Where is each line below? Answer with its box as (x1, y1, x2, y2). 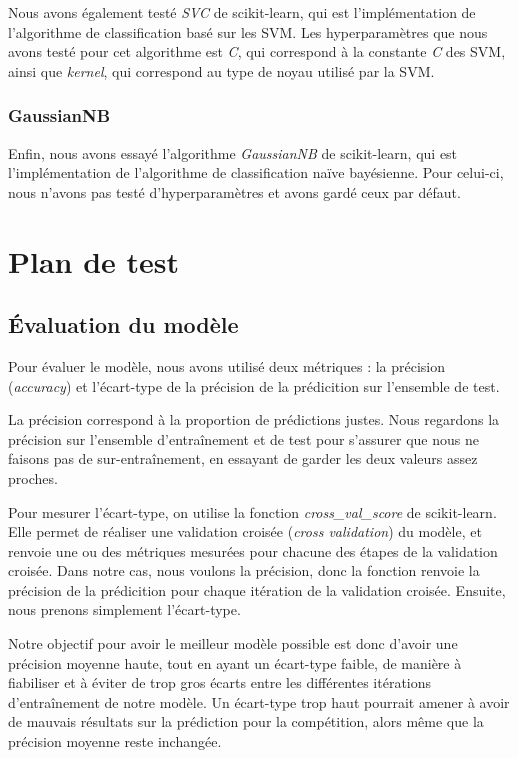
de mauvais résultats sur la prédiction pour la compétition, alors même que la (8, 711, 484, 732)
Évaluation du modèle (8, 309, 239, 340)
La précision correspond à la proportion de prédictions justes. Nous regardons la (8, 409, 500, 430)
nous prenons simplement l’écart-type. (8, 599, 241, 620)
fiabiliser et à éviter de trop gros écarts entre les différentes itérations (8, 672, 432, 693)
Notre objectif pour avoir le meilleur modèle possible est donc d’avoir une (8, 633, 458, 654)
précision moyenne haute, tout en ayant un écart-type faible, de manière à (8, 652, 462, 673)
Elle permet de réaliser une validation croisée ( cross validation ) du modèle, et (8, 521, 482, 542)
